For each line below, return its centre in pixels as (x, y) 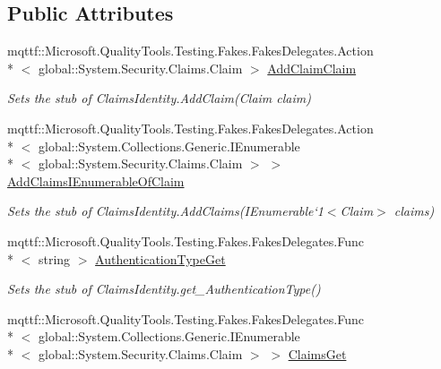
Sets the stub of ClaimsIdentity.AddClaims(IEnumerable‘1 (165, 211)
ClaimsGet (317, 353)
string (54, 258)
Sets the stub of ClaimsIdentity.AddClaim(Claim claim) (159, 98)
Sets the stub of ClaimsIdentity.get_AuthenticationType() (164, 289)
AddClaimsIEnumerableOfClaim (96, 180)
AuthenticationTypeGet (160, 258)
